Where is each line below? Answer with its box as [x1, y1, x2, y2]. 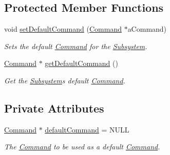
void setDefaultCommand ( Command [4, 24, 122, 34]
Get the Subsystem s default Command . [4, 75, 125, 85]
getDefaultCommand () [45, 58, 118, 69]
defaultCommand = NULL [45, 124, 129, 135]
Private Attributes [4, 100, 104, 116]
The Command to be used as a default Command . [4, 141, 160, 152]
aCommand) [127, 24, 167, 34]
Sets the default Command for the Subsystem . [4, 40, 147, 51]
